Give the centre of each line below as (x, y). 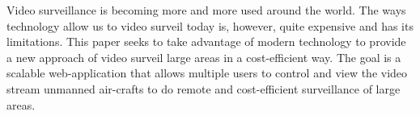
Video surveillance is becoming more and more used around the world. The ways (206, 10)
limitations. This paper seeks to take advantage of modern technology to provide (206, 41)
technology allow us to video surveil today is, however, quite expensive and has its (210, 25)
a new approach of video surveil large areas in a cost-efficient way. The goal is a (204, 57)
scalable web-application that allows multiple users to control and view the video (207, 73)
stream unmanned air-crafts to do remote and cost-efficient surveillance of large (204, 88)
